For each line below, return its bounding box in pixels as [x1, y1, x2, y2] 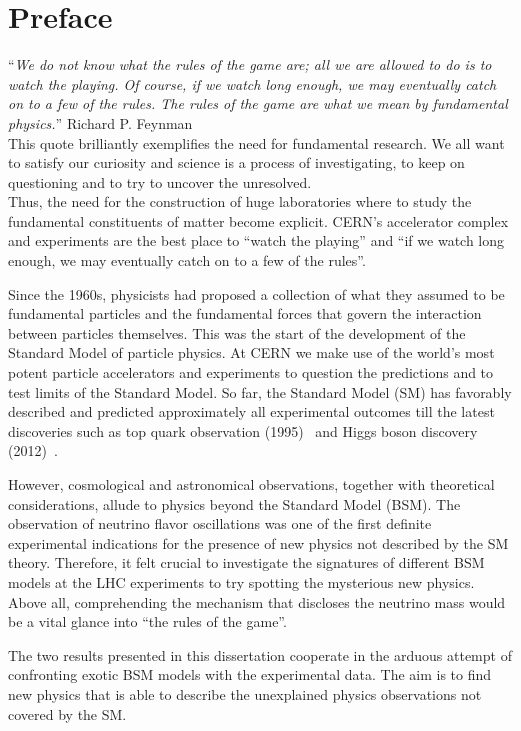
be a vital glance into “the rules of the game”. [8, 611, 287, 632]
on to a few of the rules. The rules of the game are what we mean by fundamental [8, 93, 508, 114]
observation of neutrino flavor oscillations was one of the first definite [8, 513, 432, 534]
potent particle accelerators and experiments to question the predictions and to [8, 362, 494, 383]
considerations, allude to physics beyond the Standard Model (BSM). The [8, 493, 461, 514]
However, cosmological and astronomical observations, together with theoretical [8, 474, 495, 494]
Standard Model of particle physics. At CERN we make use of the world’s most [8, 342, 495, 363]
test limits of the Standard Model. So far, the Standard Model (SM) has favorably [8, 381, 512, 402]
